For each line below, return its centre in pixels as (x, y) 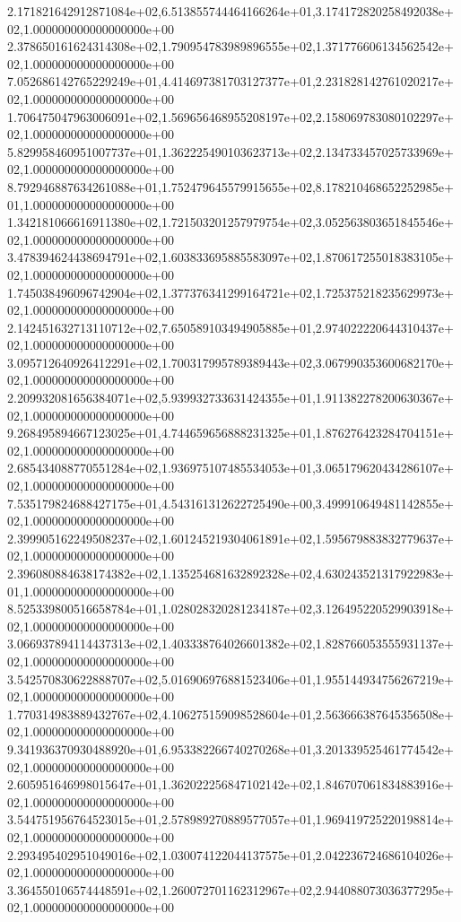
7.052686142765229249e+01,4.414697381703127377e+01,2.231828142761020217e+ (230, 81)
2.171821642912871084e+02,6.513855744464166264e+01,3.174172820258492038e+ (230, 11)
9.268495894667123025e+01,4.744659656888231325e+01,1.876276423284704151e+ (230, 433)
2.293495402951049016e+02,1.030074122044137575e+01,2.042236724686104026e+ (230, 854)
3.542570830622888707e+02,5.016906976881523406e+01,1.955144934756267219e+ (230, 678)
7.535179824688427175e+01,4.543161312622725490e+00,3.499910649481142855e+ (230, 503)
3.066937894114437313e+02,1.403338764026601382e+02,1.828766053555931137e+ (230, 644)
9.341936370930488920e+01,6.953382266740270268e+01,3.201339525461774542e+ (230, 748)
